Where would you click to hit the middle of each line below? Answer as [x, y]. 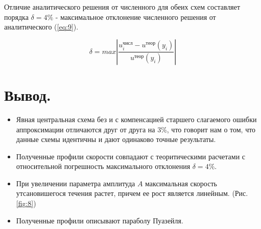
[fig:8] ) [26, 203]
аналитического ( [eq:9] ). [41, 27]
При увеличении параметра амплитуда [76, 183]
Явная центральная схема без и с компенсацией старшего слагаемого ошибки [136, 119]
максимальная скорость [181, 183]
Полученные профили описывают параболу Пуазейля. [100, 220]
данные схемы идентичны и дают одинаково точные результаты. [116, 139]
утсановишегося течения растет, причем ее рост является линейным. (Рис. [132, 193]
